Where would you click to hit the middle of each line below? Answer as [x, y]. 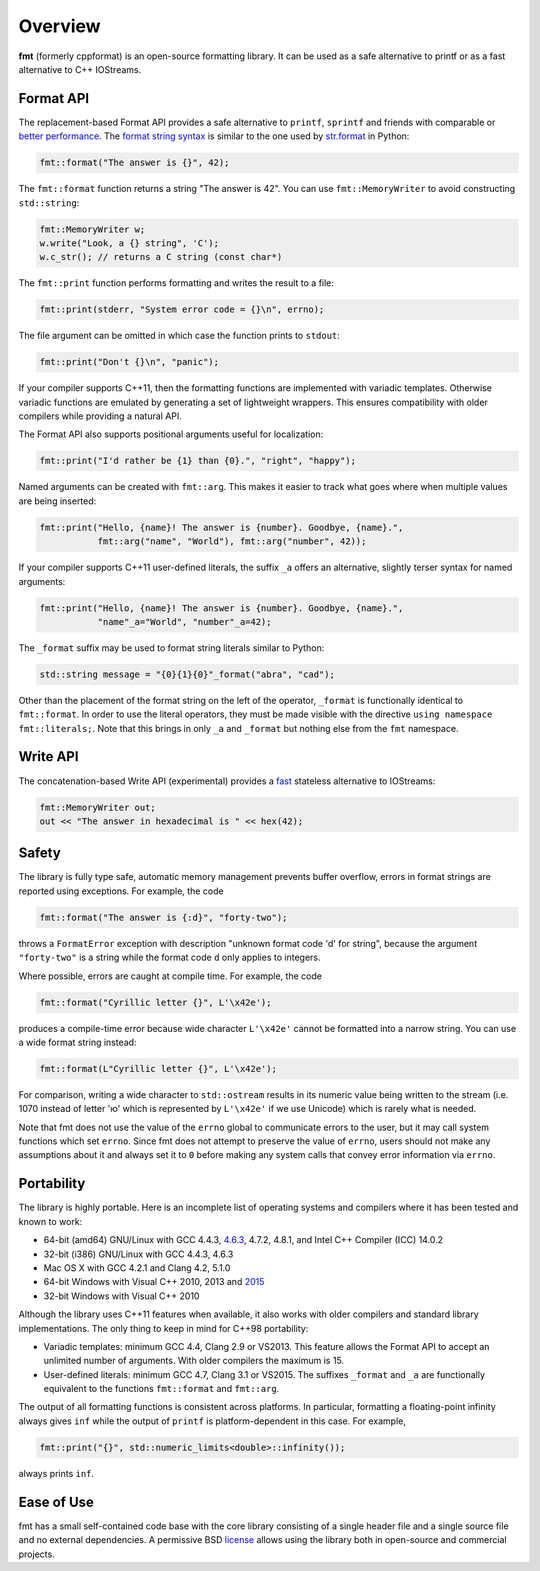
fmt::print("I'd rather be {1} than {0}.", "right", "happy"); [198, 461]
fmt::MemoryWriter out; [98, 807]
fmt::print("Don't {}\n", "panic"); [129, 362]
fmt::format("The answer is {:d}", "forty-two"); [163, 917]
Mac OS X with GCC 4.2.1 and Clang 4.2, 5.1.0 [137, 1267]
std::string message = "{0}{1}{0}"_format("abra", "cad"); [187, 674]
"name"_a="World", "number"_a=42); [184, 621]
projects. [36, 1554]
